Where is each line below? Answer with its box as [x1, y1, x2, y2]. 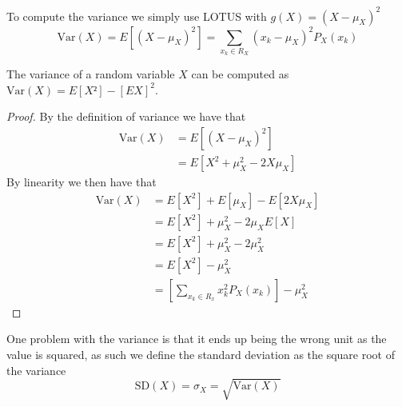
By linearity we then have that [6, 174, 157, 190]
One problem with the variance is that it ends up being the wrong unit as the [6, 330, 387, 347]
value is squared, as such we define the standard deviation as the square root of [6, 346, 396, 363]
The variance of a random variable [6, 66, 175, 82]
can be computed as [191, 66, 289, 82]
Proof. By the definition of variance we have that [6, 108, 246, 125]
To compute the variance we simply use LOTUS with [6, 7, 267, 24]
